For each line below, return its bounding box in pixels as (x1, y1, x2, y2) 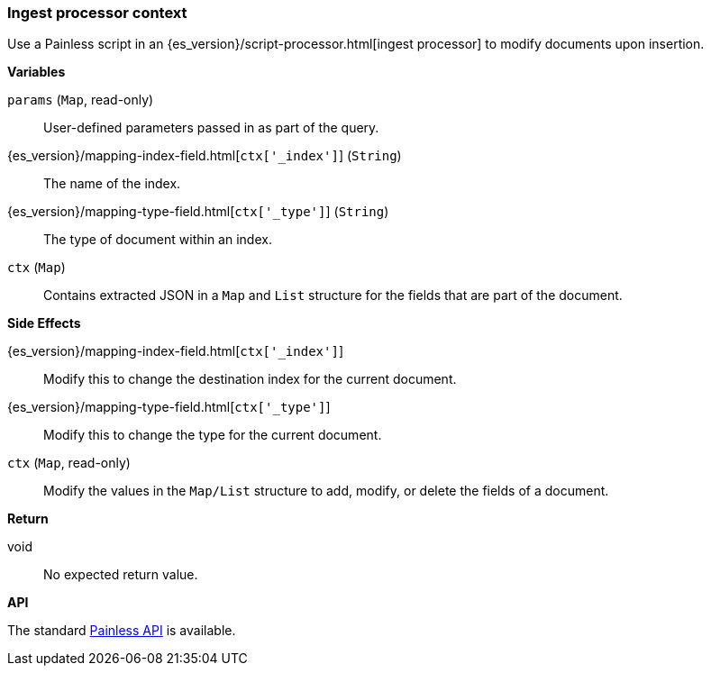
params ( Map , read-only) (7, 92, 154, 108)
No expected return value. (43, 567, 198, 583)
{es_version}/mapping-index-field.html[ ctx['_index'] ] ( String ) (7, 148, 402, 164)
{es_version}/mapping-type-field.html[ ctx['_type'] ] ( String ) (7, 204, 389, 220)
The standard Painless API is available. (7, 623, 236, 639)
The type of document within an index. (43, 232, 272, 248)
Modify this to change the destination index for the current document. (43, 371, 457, 387)
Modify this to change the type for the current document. (43, 427, 382, 443)
